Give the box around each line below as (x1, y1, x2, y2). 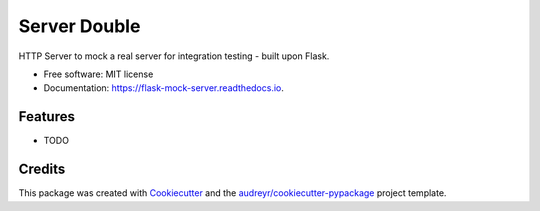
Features (18, 108, 75, 125)
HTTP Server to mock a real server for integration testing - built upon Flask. (18, 50, 330, 62)
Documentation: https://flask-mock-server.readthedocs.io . (43, 82, 285, 94)
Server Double (18, 15, 141, 37)
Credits (18, 161, 66, 178)
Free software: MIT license (43, 68, 154, 80)
